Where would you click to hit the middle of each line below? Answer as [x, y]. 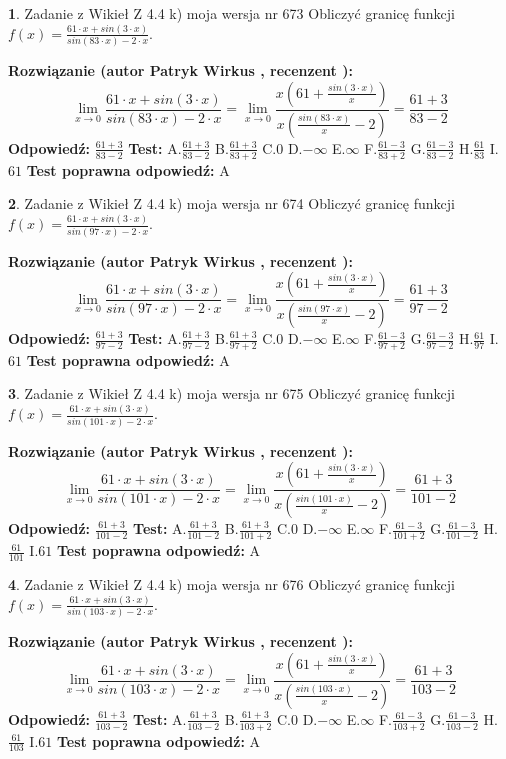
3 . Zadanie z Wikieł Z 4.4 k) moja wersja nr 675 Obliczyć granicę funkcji [231, 393]
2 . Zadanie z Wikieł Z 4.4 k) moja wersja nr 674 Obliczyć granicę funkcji [231, 203]
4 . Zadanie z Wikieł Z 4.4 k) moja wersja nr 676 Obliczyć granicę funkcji [231, 583]
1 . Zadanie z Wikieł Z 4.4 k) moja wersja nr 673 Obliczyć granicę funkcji [231, 13]
